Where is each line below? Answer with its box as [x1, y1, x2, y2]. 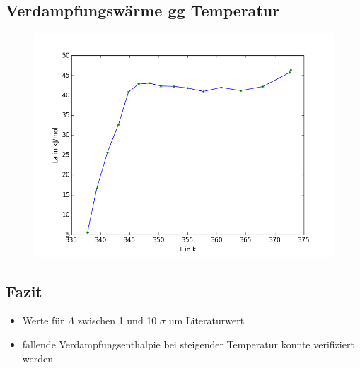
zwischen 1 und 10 [77, 313, 157, 328]
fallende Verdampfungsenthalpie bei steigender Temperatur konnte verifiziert [22, 337, 354, 351]
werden [22, 350, 54, 365]
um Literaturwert [168, 313, 245, 328]
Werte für [22, 313, 64, 328]
